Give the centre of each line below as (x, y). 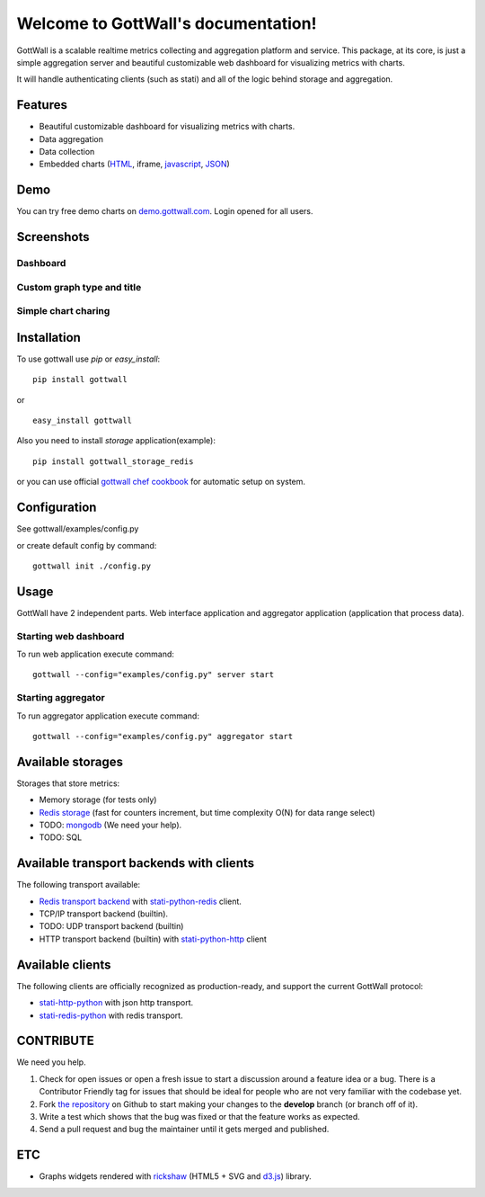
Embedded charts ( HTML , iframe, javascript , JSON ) (135, 164)
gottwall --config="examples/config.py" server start (153, 675)
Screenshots (53, 237)
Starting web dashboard (71, 636)
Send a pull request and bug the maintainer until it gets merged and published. (184, 1130)
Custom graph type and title (79, 287)
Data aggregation (71, 138)
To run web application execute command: (96, 654)
